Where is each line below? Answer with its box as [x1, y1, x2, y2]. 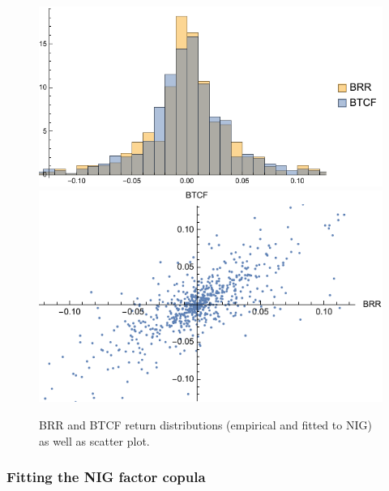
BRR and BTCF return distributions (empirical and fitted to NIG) [39, 416, 372, 433]
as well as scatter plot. [39, 432, 150, 449]
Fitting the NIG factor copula [6, 467, 206, 487]
